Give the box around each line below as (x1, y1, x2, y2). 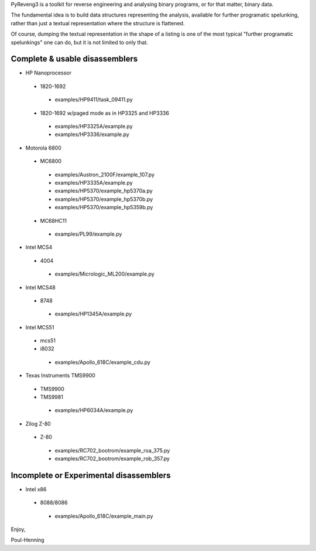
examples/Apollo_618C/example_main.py (54, 512, 153, 519)
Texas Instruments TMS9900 (25, 372, 96, 379)
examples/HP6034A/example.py (54, 407, 133, 414)
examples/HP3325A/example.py (54, 123, 133, 130)
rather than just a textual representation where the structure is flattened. (11, 19, 185, 26)
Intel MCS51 (25, 324, 54, 331)
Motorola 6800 (25, 144, 61, 151)
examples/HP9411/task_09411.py (54, 96, 133, 103)
